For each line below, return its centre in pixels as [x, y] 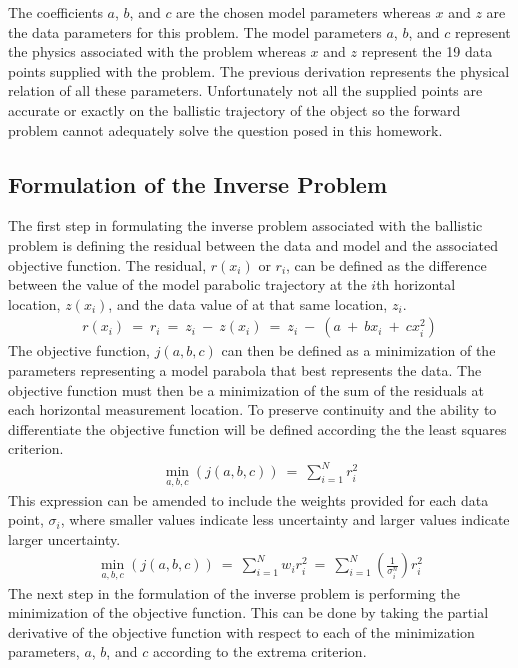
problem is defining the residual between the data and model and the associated [253, 244]
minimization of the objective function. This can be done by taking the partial [248, 612]
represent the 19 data [427, 51]
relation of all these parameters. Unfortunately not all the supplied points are [245, 90]
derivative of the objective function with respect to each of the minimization [241, 631]
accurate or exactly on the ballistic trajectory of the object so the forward [234, 109]
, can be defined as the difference [386, 264]
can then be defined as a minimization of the [358, 350]
